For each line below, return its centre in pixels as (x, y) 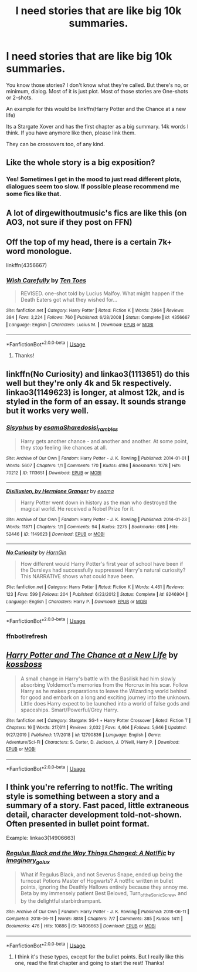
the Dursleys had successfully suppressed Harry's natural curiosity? (103, 570)
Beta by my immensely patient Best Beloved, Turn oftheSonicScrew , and (103, 894)
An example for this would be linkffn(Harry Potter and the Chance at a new (96, 109)
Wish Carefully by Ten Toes (46, 281)
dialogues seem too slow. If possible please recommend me (93, 187)
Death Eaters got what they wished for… (69, 299)
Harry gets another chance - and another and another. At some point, (104, 441)
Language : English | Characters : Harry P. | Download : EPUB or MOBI (77, 602)
